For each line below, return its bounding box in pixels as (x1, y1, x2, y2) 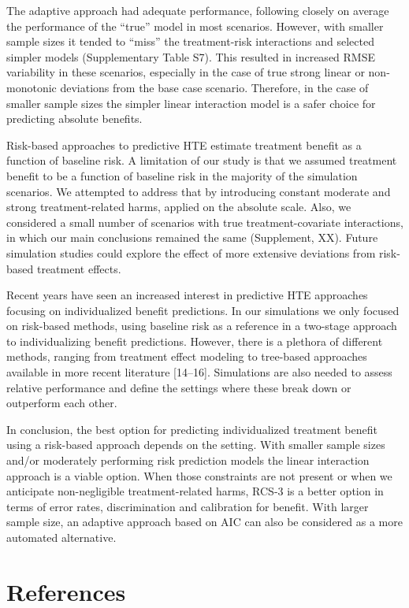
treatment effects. (36, 260, 121, 276)
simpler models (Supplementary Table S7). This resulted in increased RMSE (6, 48, 376, 65)
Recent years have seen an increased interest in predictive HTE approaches (6, 287, 368, 303)
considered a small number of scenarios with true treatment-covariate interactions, (6, 213, 403, 230)
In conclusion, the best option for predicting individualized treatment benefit (6, 421, 377, 437)
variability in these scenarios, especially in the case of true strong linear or (6, 64, 365, 80)
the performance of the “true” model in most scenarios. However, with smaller (6, 17, 384, 34)
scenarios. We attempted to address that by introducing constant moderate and (6, 183, 391, 199)
